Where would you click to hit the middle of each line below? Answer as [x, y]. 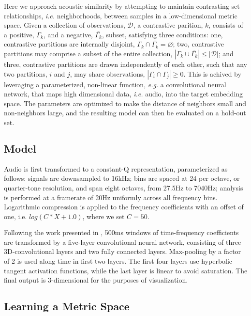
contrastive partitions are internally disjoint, [69, 44]
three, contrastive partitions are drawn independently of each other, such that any [125, 64]
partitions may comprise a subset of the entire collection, [88, 53]
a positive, [19, 34]
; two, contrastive [199, 44]
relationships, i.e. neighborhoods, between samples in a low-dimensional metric [121, 15]
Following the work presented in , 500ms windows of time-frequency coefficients [121, 232]
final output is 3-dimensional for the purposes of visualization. [96, 280]
